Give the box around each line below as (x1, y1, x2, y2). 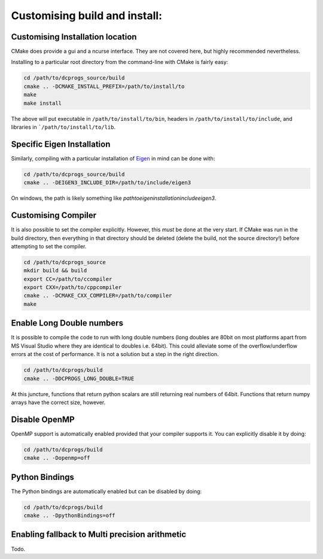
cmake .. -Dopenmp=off (23, 455, 90, 461)
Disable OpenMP (11, 414, 75, 424)
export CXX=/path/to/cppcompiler (23, 284, 122, 291)
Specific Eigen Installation (11, 139, 111, 149)
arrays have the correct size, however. (11, 399, 106, 406)
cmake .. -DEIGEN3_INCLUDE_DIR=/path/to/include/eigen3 (23, 180, 191, 186)
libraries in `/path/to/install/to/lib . (11, 123, 116, 130)
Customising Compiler (11, 210, 97, 221)
